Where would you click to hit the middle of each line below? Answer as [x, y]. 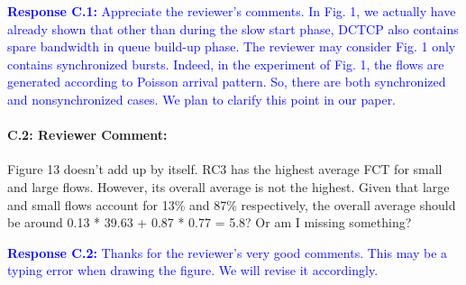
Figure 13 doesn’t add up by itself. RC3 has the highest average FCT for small [225, 169]
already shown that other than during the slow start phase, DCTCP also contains [233, 28]
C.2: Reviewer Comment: [87, 135]
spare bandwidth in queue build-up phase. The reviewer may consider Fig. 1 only [232, 46]
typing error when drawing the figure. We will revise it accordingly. [193, 270]
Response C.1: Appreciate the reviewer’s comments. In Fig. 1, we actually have [232, 11]
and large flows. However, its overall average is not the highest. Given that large [228, 186]
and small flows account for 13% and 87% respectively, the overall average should [232, 204]
